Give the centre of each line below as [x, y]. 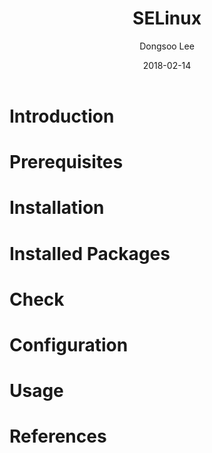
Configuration [69, 344]
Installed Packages [90, 253]
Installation [57, 208]
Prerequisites [66, 162]
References [58, 436]
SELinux [167, 18]
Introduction [62, 116]
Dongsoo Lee [167, 46]
